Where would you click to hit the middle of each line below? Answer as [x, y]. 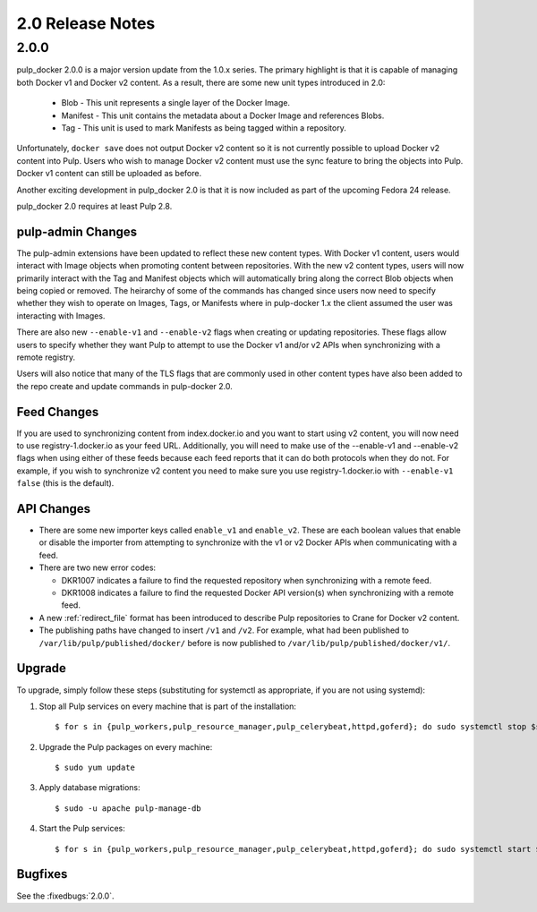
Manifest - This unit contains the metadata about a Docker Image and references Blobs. [223, 115]
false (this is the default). [65, 483]
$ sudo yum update [95, 768]
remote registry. [46, 357]
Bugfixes [42, 874]
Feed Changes [58, 412]
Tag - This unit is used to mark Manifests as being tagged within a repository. [204, 128]
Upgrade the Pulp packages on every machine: [126, 746]
